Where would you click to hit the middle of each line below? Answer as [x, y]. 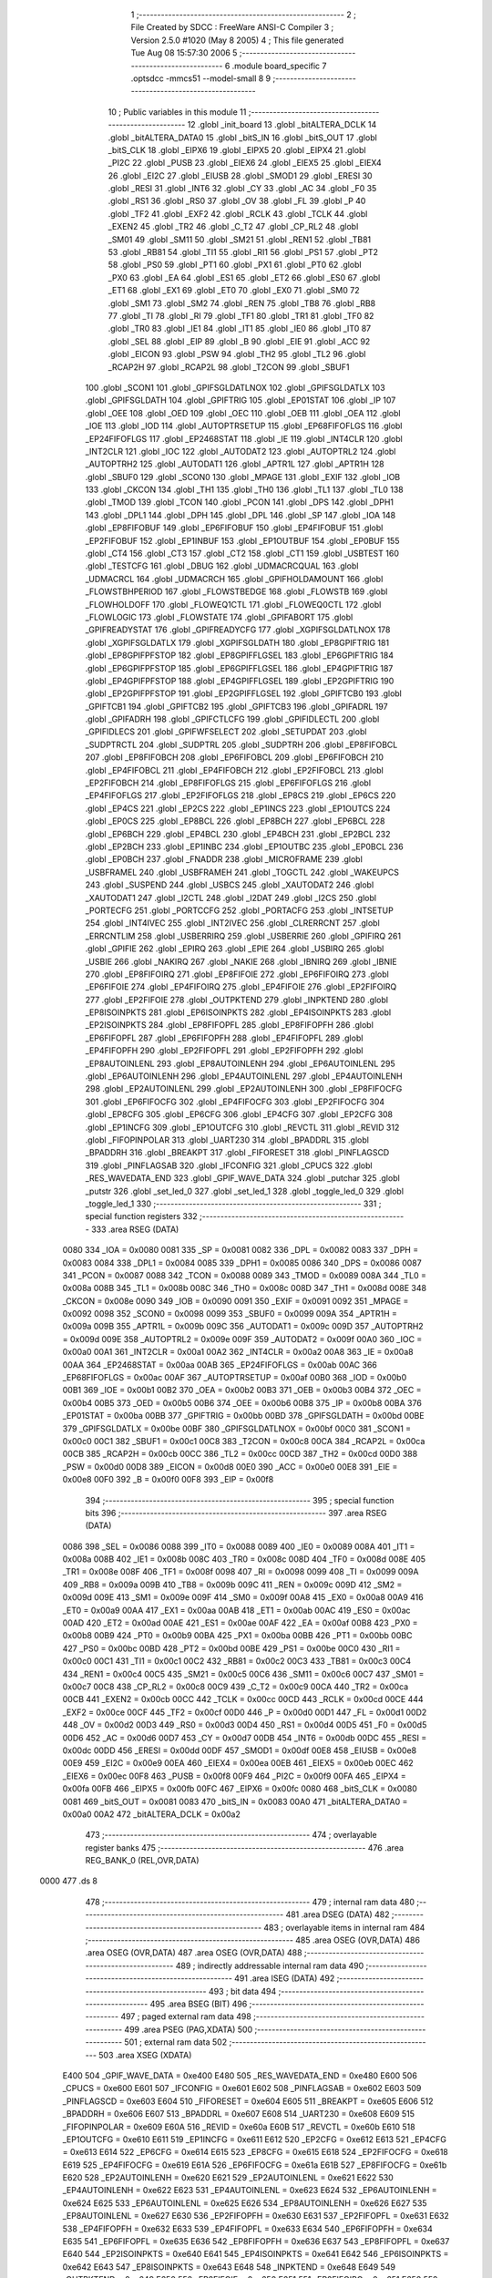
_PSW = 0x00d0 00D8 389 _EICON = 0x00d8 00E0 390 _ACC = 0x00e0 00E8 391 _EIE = [230, 1466]
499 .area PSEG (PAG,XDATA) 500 [189, 2029]
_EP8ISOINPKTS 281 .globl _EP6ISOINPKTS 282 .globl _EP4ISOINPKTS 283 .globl [238, 1012]
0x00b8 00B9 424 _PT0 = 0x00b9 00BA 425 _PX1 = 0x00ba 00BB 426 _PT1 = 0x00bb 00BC [237, 1636]
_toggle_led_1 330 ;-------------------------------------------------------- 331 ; [233, 1204]
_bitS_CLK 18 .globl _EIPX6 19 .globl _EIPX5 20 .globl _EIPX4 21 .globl [237, 149]
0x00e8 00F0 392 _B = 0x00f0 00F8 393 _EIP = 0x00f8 [168, 1480]
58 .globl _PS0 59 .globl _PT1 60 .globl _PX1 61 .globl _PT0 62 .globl [235, 265]
